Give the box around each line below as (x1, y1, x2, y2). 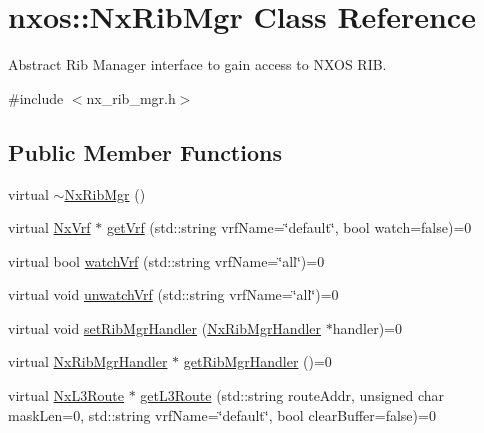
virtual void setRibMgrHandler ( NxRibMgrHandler (8, 317, 322, 338)
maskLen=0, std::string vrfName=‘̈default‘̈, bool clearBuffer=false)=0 (8, 404, 436, 425)
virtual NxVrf (8, 217, 91, 238)
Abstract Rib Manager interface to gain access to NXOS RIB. (8, 54, 387, 75)
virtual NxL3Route (8, 385, 124, 406)
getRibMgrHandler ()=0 (183, 351, 332, 372)
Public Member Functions (8, 136, 282, 167)
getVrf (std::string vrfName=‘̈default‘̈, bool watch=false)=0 (106, 217, 472, 238)
